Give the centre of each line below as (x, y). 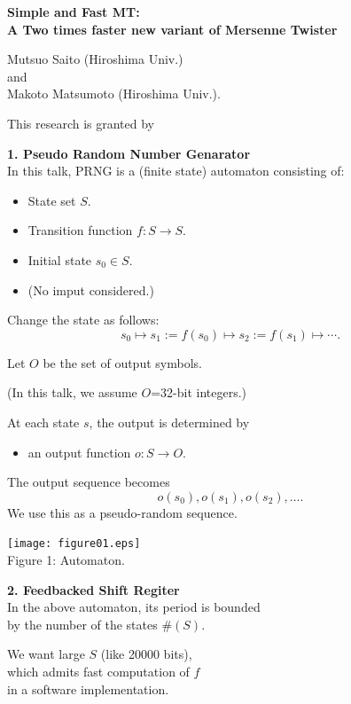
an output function (79, 452)
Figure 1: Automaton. (66, 559)
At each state (43, 422)
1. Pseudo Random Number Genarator (129, 153)
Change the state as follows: (83, 320)
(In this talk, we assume (72, 392)
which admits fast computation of (98, 671)
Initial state (60, 259)
